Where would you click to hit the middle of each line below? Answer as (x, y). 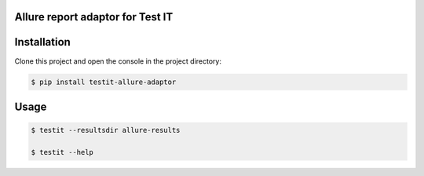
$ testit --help (62, 152)
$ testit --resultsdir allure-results (106, 130)
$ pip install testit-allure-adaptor (104, 82)
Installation (42, 42)
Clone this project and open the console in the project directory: (118, 61)
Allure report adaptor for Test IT (94, 17)
